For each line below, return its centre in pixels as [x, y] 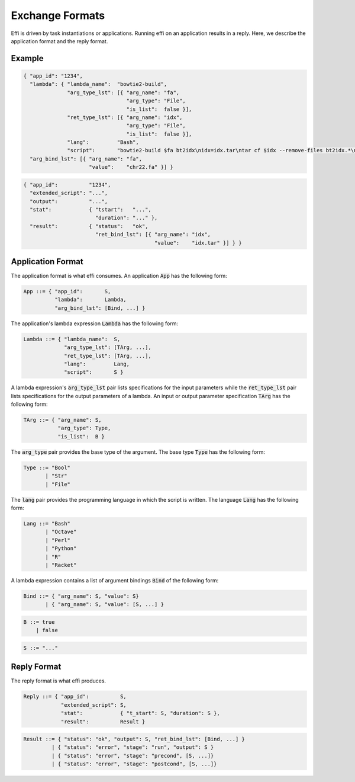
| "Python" [61, 549]
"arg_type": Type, [84, 428]
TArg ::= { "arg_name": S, [62, 420]
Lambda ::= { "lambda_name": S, [72, 339]
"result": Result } [103, 722]
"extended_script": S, [93, 705]
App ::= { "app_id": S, [67, 291]
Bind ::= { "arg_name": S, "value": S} [81, 596]
